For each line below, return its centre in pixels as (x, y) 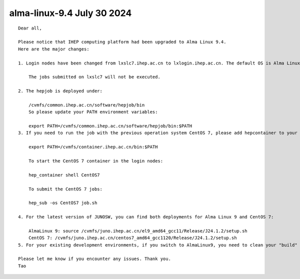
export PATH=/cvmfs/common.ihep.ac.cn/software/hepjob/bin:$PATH (110, 126)
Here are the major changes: (54, 49)
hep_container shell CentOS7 (64, 175)
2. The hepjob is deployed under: (60, 91)
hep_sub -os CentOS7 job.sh (63, 203)
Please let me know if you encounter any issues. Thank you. (94, 259)
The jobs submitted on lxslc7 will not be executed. (94, 77)
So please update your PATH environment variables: (93, 112)
